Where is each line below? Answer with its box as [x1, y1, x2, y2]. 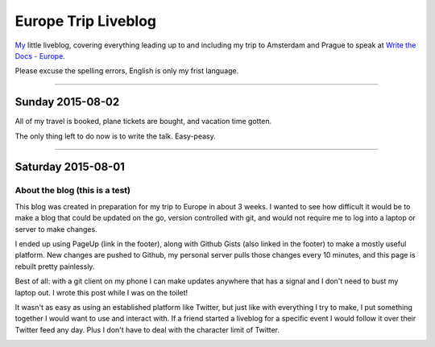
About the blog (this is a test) [14, 185, 131, 196]
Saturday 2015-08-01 [14, 160, 125, 174]
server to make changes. [14, 224, 97, 233]
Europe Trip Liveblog [14, 12, 157, 30]
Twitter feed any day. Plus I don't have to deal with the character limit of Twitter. [14, 324, 280, 334]
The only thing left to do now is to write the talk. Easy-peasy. [14, 131, 217, 141]
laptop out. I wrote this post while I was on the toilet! [14, 287, 188, 297]
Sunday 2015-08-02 [14, 95, 120, 109]
